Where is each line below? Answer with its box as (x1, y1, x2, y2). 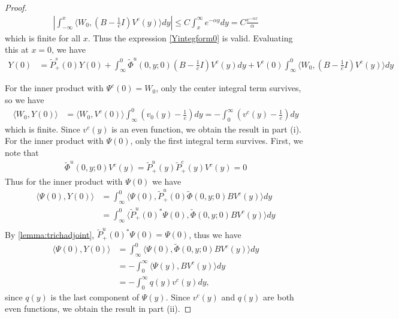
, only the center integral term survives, (156, 82, 301, 94)
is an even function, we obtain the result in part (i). (111, 122, 301, 135)
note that (5, 146, 39, 159)
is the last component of (50, 290, 140, 303)
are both (263, 290, 294, 303)
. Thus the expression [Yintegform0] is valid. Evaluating (87, 31, 293, 44)
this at (5, 43, 29, 56)
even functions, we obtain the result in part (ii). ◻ (5, 302, 192, 315)
